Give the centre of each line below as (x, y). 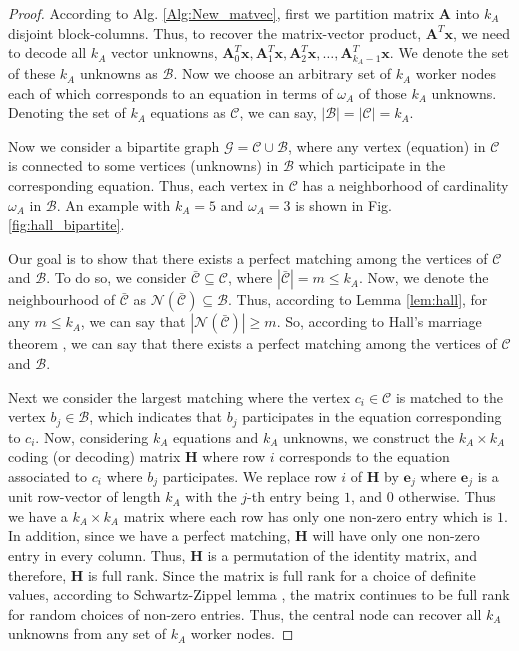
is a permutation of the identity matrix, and (342, 555)
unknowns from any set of (87, 633)
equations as (188, 112)
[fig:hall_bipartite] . (66, 224)
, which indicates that (155, 416)
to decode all (47, 52)
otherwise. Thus (447, 496)
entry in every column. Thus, (97, 555)
